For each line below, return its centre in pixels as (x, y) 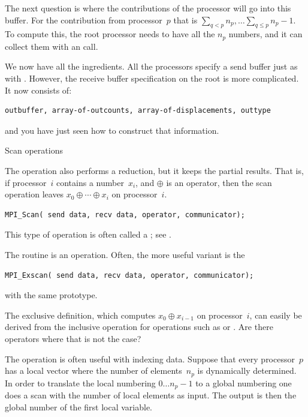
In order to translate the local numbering (80, 382)
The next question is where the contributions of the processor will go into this (148, 8)
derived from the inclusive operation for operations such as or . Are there (139, 327)
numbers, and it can (265, 34)
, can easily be (276, 315)
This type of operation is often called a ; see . (88, 234)
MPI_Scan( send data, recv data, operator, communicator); (125, 214)
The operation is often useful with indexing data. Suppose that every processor (150, 358)
